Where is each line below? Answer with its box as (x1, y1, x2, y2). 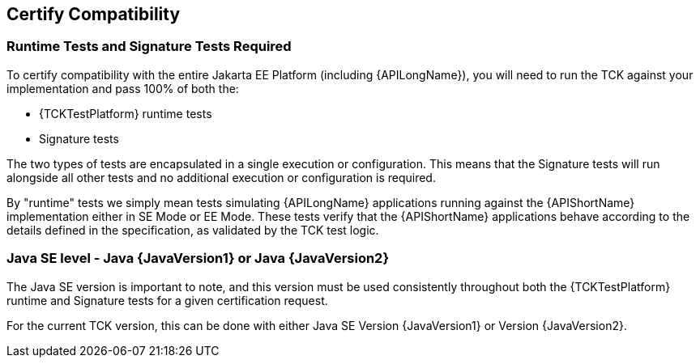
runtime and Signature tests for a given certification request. (6, 293, 328, 307)
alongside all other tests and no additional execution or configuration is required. (6, 170, 436, 184)
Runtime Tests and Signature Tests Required (6, 38, 292, 55)
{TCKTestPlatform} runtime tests (39, 106, 212, 121)
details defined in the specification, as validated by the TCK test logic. (6, 222, 379, 237)
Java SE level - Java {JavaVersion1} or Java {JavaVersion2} (6, 250, 390, 267)
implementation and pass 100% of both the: (6, 81, 239, 95)
